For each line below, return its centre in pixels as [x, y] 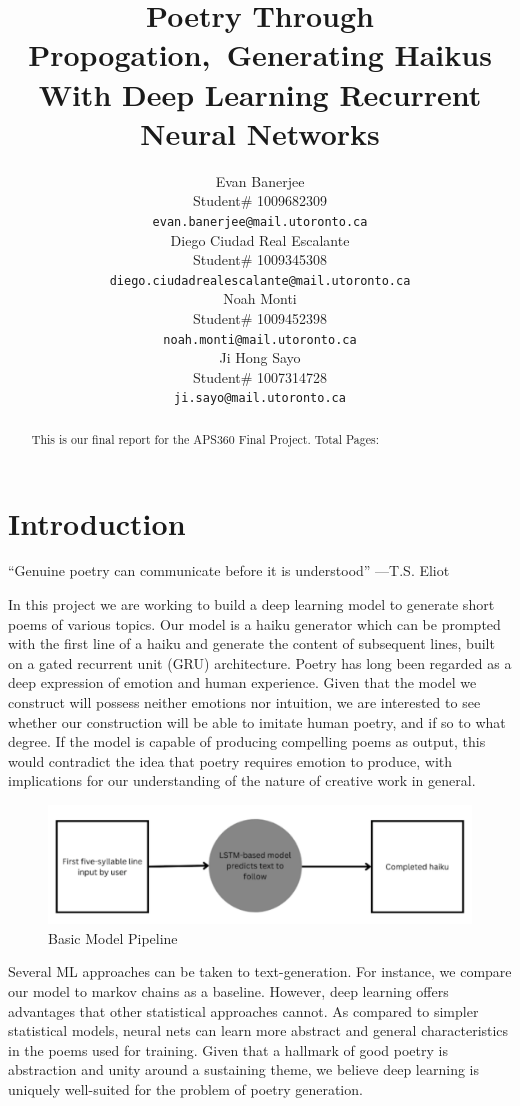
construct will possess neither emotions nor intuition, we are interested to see [244, 702]
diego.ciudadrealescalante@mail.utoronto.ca [260, 280]
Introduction [97, 522]
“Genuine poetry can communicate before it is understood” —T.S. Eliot [229, 570]
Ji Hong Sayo [260, 357]
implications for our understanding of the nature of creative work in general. [242, 780]
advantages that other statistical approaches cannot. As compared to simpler [243, 1010]
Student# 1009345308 [260, 259]
